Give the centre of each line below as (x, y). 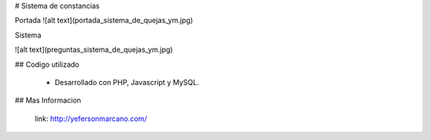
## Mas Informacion (48, 100)
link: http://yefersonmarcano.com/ (91, 119)
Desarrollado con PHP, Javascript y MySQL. (127, 82)
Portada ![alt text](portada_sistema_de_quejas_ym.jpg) (104, 21)
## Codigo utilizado (47, 64)
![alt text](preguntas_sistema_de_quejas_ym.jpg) (94, 50)
